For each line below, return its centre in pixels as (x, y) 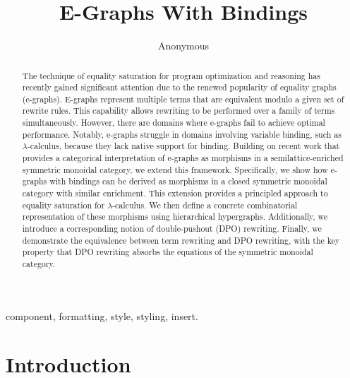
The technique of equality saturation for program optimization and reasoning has (171, 75)
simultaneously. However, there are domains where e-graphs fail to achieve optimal (174, 123)
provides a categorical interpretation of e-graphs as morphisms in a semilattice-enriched (183, 158)
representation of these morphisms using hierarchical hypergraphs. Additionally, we (175, 217)
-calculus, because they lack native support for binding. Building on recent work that (183, 146)
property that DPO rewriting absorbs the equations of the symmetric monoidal (168, 252)
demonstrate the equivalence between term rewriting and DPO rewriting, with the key (181, 240)
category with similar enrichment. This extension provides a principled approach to (175, 193)
